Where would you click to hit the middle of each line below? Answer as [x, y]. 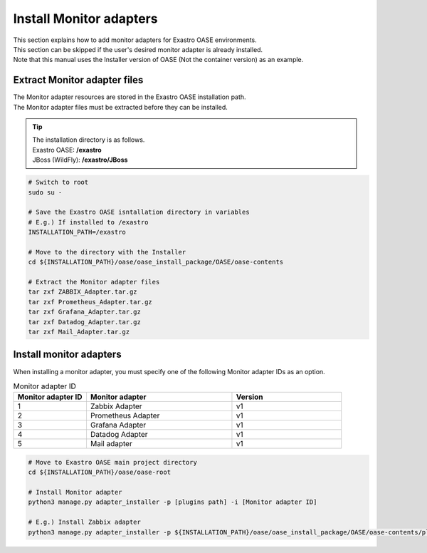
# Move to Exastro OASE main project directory [112, 462]
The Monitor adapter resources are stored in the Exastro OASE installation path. [130, 97]
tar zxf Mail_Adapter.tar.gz [79, 332]
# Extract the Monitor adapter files [94, 282]
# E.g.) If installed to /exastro [88, 222]
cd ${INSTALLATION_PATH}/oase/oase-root [99, 472]
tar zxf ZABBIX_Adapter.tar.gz [83, 292]
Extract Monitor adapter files [78, 80]
